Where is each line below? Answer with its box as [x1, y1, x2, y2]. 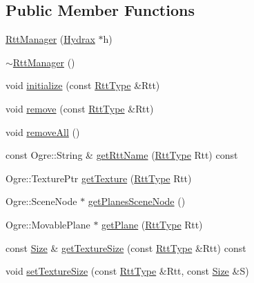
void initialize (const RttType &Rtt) [6, 78, 160, 92]
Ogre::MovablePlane [6, 217, 90, 231]
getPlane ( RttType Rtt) [101, 217, 203, 231]
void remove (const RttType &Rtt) [6, 101, 154, 115]
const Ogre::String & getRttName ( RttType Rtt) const [6, 148, 238, 162]
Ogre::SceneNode [6, 194, 77, 208]
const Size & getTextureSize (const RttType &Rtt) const [6, 240, 246, 255]
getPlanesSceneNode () [88, 194, 186, 208]
